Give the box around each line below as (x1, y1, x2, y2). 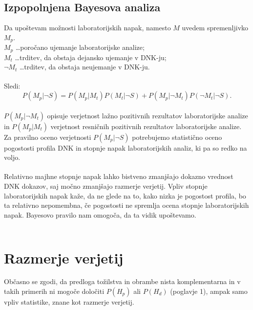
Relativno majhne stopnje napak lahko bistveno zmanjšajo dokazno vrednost (4, 171, 233, 181)
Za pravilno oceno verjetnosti (4, 132, 91, 142)
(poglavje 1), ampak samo (170, 286, 248, 296)
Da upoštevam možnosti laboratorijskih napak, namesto (4, 22, 171, 33)
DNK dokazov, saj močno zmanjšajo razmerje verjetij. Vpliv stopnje (4, 181, 208, 191)
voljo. (4, 152, 21, 162)
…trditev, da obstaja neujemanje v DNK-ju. (19, 62, 150, 72)
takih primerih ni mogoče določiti (4, 286, 105, 296)
